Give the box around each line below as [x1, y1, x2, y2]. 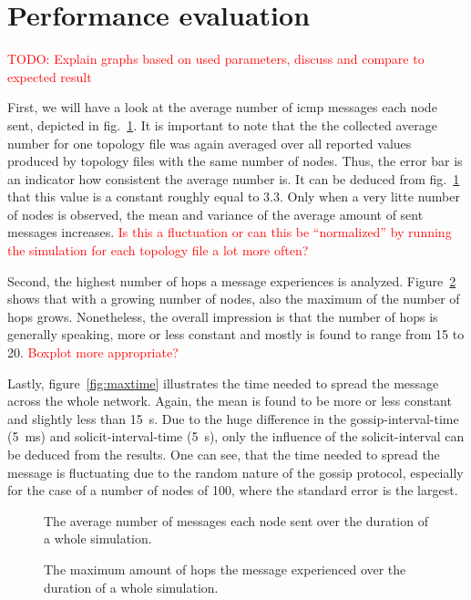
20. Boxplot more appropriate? [7, 343, 179, 362]
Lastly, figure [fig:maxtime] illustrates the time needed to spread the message [7, 373, 439, 392]
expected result [7, 67, 92, 86]
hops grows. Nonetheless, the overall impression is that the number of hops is [7, 306, 438, 326]
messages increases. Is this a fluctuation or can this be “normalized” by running [7, 222, 452, 242]
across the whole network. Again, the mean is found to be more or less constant [7, 391, 452, 410]
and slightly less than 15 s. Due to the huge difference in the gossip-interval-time [7, 409, 459, 428]
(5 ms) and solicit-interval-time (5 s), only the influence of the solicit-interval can [7, 427, 465, 446]
